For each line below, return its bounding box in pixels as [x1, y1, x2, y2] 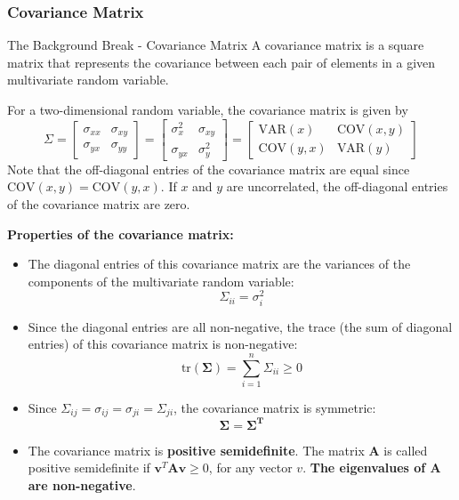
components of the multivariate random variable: [28, 271, 294, 290]
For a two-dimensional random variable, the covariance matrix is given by [7, 101, 408, 118]
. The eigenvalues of [302, 458, 426, 477]
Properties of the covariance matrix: [7, 224, 234, 243]
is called [383, 440, 428, 459]
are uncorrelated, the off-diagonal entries [226, 177, 448, 196]
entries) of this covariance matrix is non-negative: [28, 335, 298, 353]
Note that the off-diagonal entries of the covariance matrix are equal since [7, 159, 410, 178]
